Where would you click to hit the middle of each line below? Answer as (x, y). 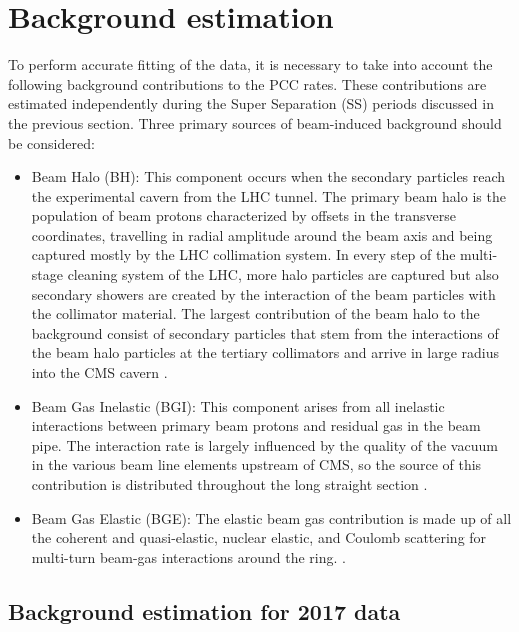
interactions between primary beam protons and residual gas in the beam (256, 425)
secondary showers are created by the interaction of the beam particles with (263, 293)
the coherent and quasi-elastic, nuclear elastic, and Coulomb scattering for (259, 537)
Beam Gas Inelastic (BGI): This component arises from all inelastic (238, 405)
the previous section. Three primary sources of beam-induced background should (255, 122)
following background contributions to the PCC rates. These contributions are (247, 83)
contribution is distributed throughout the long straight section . (229, 484)
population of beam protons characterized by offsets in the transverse (243, 215)
